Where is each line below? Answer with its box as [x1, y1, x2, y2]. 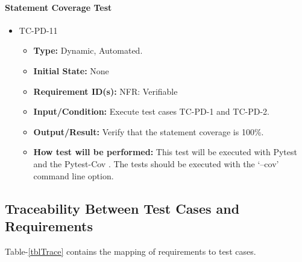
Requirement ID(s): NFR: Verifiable [33, 85, 178, 97]
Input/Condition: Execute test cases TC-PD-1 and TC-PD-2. [33, 105, 269, 118]
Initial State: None [33, 64, 109, 77]
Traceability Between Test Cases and [5, 199, 240, 217]
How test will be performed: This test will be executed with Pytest [33, 145, 297, 158]
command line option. [33, 169, 114, 182]
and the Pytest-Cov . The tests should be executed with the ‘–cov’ [33, 157, 279, 170]
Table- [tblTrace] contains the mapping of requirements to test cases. [5, 244, 256, 257]
